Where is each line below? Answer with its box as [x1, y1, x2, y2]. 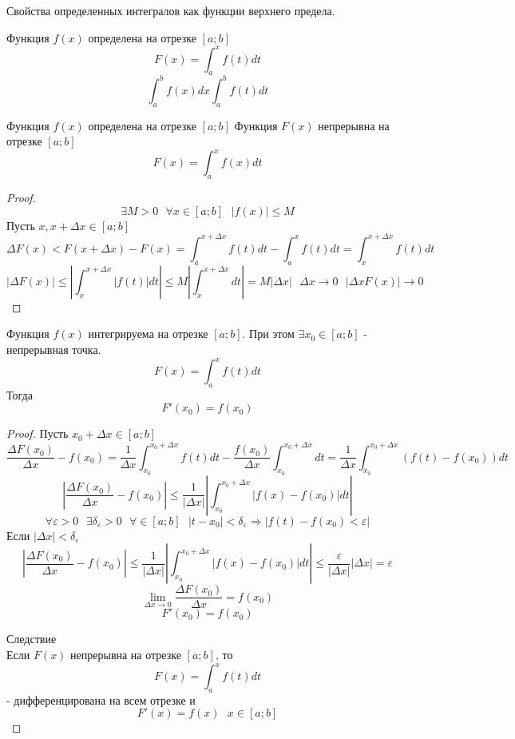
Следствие [6, 630, 57, 647]
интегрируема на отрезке [88, 325, 208, 342]
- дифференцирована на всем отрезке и [6, 691, 196, 708]
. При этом [242, 325, 295, 342]
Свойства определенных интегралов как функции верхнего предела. [6, 2, 335, 18]
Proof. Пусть [6, 425, 69, 442]
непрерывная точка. [6, 340, 101, 357]
